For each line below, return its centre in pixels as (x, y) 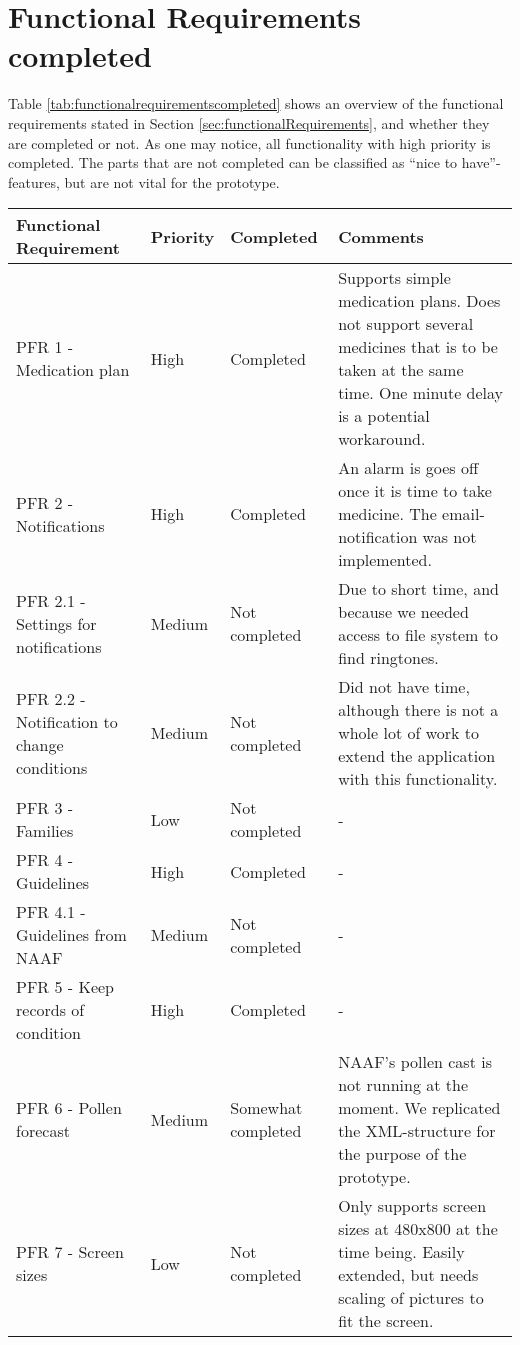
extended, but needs (408, 1275)
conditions (52, 767)
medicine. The (387, 514)
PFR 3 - (45, 808)
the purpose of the (402, 1154)
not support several (406, 324)
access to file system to (418, 635)
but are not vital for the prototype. (172, 181)
